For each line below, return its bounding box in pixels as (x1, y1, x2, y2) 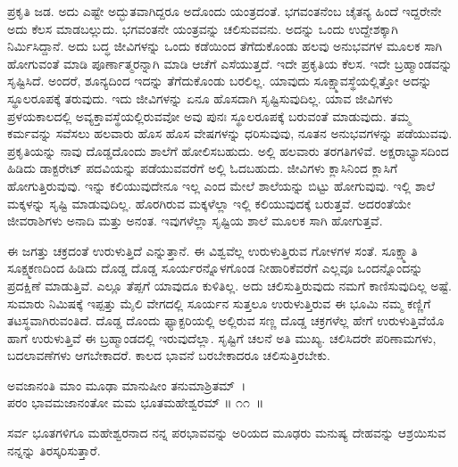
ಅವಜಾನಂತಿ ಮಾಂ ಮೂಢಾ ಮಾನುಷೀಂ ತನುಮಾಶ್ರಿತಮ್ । (7, 375, 246, 394)
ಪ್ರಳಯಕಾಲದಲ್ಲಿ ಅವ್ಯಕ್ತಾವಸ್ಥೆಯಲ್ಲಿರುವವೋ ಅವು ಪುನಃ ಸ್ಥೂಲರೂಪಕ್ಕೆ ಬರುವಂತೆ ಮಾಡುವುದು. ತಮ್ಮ (7, 106, 411, 125)
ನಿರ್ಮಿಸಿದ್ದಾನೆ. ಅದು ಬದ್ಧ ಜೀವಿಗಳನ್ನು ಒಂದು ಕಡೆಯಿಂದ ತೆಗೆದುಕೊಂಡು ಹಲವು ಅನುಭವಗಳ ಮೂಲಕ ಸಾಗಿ (7, 37, 443, 55)
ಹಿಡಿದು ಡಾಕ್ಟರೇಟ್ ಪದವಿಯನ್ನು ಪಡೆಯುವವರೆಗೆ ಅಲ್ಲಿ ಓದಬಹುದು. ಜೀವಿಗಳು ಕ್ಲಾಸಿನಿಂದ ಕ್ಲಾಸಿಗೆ (7, 159, 398, 177)
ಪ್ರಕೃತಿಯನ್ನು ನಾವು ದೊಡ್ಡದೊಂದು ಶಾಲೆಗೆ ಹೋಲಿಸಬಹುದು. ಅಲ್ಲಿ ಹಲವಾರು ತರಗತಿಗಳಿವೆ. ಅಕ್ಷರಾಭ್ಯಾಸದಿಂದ (7, 141, 449, 160)
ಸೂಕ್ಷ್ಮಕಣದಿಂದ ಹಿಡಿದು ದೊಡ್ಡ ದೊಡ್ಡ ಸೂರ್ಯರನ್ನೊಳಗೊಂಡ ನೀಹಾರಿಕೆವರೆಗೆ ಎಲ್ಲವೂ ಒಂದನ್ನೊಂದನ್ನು (7, 258, 423, 277)
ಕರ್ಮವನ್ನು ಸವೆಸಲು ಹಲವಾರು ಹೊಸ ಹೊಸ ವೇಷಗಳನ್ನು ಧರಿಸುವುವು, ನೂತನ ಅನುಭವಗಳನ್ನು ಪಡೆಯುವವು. (7, 124, 453, 143)
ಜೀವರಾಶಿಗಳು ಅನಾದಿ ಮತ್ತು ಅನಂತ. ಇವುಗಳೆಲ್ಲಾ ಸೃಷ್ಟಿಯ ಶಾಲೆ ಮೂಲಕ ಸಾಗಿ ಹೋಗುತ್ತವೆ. (7, 211, 383, 230)
